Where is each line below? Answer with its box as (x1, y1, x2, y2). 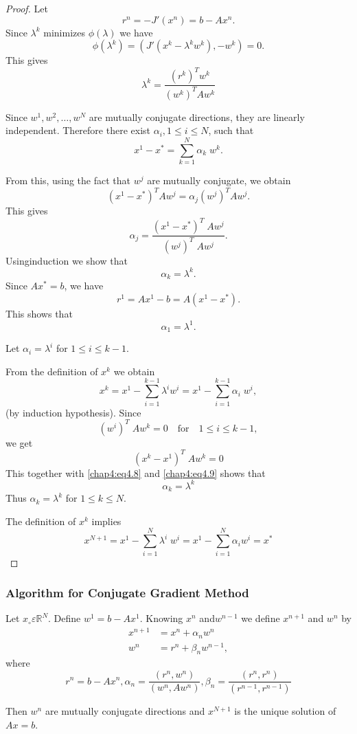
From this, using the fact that (5, 173, 131, 187)
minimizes (43, 25, 86, 39)
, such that (208, 123, 254, 137)
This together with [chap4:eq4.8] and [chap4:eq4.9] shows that (5, 465, 266, 480)
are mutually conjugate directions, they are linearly (89, 109, 305, 124)
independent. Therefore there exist (5, 123, 150, 137)
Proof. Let (5, 1, 48, 15)
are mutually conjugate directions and (45, 703, 205, 718)
